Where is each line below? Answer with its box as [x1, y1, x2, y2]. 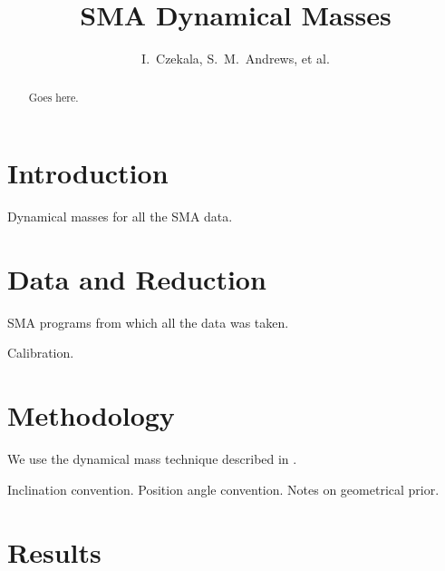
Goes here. [28, 89, 79, 104]
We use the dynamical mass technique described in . [7, 449, 297, 468]
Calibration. [7, 343, 74, 362]
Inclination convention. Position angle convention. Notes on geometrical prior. [7, 479, 440, 498]
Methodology [7, 397, 175, 434]
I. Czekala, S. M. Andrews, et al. [141, 49, 330, 68]
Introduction [7, 154, 169, 192]
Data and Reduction [7, 260, 266, 297]
